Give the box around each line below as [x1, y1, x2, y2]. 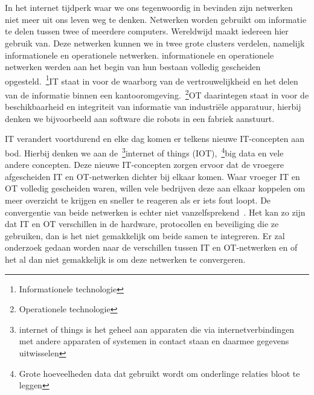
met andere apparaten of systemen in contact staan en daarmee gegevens [19, 335, 289, 347]
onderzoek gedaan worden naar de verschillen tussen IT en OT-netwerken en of [5, 241, 298, 254]
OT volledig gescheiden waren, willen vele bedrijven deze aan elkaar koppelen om [5, 182, 306, 194]
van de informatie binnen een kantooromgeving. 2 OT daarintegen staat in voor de [5, 87, 309, 101]
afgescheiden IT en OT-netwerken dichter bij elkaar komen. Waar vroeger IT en [5, 170, 300, 182]
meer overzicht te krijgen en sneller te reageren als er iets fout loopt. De [5, 194, 271, 207]
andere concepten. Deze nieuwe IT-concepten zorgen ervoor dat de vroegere [5, 158, 284, 171]
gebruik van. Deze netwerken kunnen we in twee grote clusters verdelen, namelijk [5, 36, 305, 49]
